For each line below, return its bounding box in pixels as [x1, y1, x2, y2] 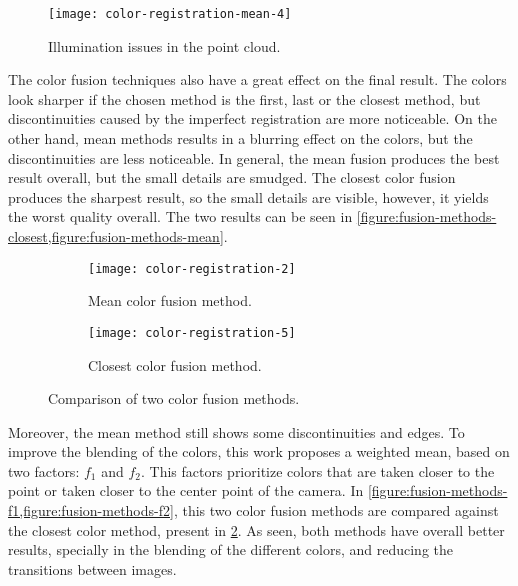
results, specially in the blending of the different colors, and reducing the [8, 539, 453, 560]
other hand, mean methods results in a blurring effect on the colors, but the [8, 128, 473, 149]
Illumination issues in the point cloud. [48, 35, 281, 56]
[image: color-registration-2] [88, 261, 296, 276]
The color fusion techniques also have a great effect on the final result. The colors [8, 69, 507, 90]
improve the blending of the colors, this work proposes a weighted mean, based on [8, 441, 510, 462]
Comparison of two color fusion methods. [48, 388, 300, 409]
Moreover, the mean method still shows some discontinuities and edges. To [8, 421, 465, 442]
